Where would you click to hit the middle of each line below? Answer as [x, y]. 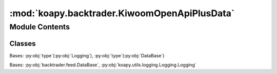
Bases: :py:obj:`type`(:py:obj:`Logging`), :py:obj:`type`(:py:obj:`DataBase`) [87, 55]
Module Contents [40, 27]
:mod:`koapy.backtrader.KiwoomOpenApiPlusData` [122, 13]
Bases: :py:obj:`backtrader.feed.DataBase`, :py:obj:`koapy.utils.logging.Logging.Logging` [103, 65]
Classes [23, 43]
